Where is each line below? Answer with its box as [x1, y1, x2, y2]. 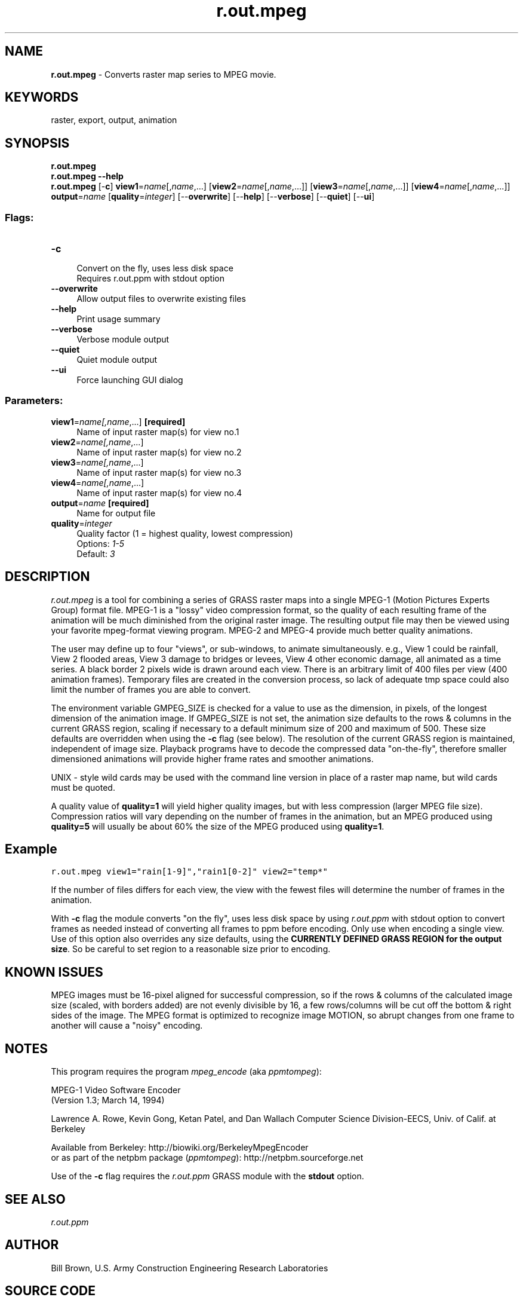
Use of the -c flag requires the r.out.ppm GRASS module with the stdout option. [51, 1171, 364, 1182]
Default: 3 [76, 548, 115, 559]
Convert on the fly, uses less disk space [76, 263, 233, 274]
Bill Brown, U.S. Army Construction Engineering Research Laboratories [51, 1262, 328, 1273]
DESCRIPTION [5, 569, 90, 585]
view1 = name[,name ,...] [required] [51, 416, 186, 427]
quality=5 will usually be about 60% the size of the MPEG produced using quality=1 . [51, 821, 384, 831]
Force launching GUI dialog [76, 375, 183, 386]
